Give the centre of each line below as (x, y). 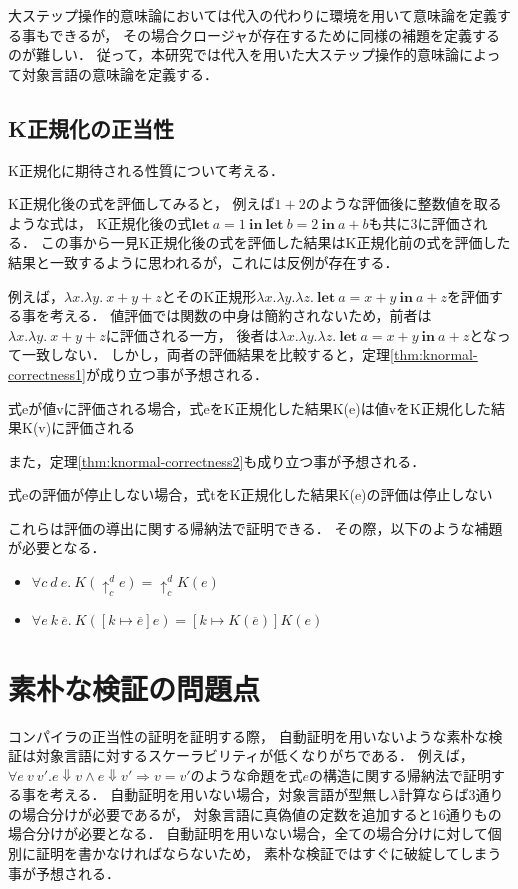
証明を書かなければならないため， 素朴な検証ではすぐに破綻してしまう (268, 853)
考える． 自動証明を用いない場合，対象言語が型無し (220, 794)
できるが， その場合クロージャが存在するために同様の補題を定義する (274, 34)
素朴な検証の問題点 (134, 687)
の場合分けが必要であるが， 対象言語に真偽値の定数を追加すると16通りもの (255, 813)
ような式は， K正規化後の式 (100, 222)
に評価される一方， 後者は (192, 334)
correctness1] (47, 373)
